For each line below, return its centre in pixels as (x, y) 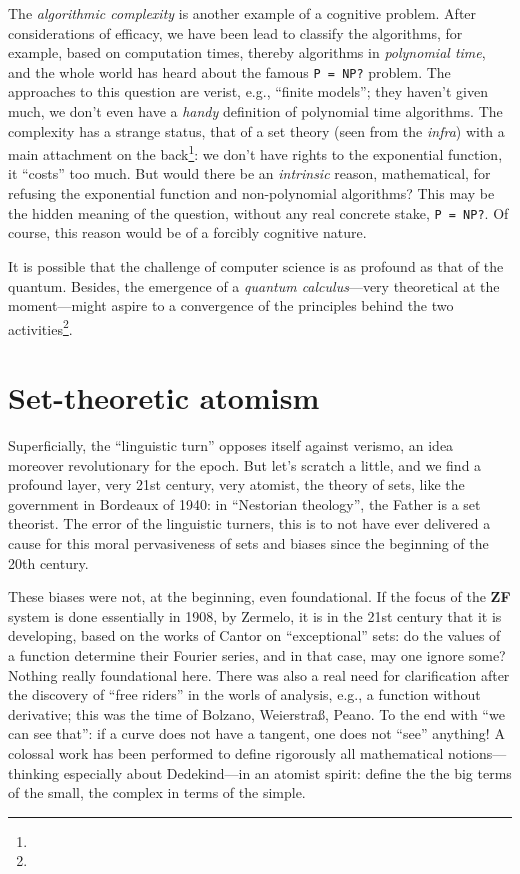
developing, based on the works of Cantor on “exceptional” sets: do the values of (254, 635)
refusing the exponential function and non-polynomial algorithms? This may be (251, 193)
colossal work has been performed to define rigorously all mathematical (226, 752)
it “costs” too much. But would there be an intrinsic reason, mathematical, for (249, 173)
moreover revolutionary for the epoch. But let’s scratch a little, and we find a (245, 464)
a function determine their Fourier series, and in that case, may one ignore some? (257, 655)
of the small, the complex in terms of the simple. (157, 792)
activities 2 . (40, 327)
